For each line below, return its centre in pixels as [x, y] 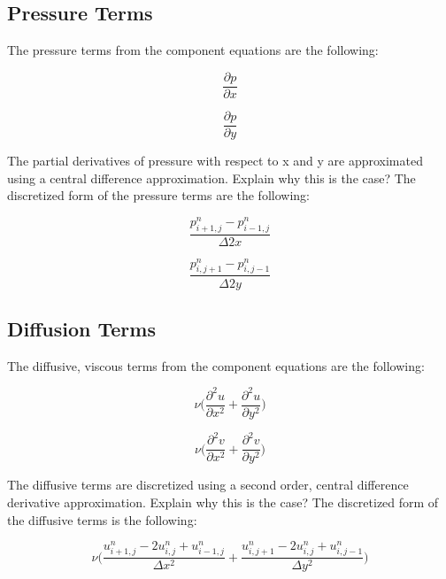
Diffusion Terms [81, 328]
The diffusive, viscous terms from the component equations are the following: [216, 365]
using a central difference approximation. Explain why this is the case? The [211, 178]
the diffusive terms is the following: [102, 519]
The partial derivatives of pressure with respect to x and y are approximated [215, 160]
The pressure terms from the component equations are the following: [193, 50]
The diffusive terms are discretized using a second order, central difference [208, 485]
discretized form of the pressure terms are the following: [158, 195]
